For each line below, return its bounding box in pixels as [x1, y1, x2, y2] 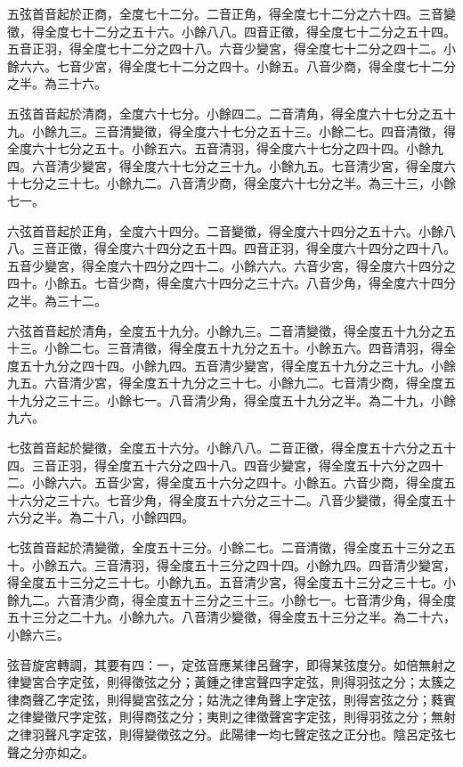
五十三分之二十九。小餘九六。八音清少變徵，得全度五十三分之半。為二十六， [7, 608, 456, 626]
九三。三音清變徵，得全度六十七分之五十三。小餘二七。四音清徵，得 [56, 121, 456, 140]
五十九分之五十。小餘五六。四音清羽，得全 [206, 339, 456, 357]
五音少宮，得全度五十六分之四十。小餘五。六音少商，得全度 [93, 473, 443, 492]
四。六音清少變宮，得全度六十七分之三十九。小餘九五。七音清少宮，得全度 [7, 156, 443, 175]
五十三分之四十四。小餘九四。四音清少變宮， [193, 555, 456, 574]
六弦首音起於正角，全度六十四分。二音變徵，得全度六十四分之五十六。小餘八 [7, 221, 456, 240]
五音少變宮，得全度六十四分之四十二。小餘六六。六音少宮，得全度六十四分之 [7, 256, 456, 274]
